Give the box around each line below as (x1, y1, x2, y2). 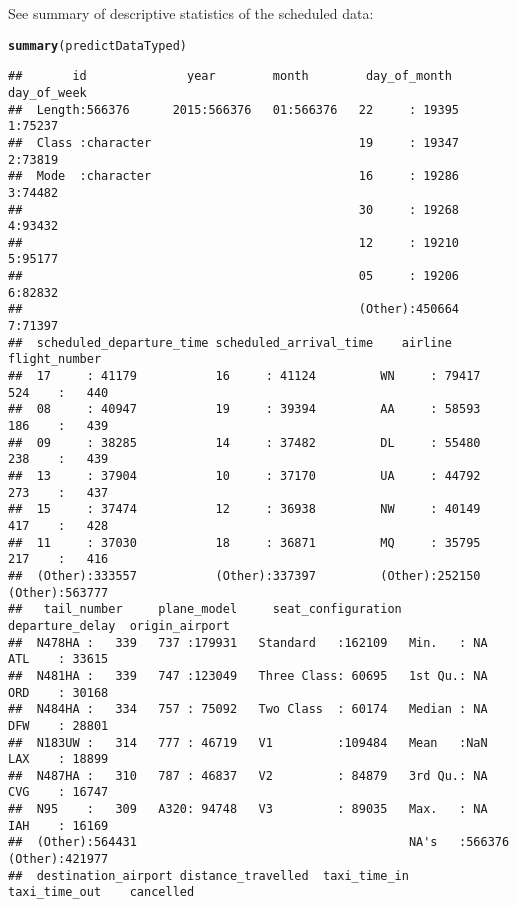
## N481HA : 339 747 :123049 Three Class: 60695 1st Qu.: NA (8, 668, 488, 683)
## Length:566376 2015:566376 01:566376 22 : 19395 (8, 102, 460, 117)
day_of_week (8, 85, 87, 100)
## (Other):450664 (8, 302, 460, 317)
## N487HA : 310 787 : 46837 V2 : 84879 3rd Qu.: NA (8, 768, 488, 783)
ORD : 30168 (8, 685, 109, 700)
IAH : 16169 (8, 818, 109, 833)
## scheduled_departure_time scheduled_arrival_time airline (8, 335, 452, 350)
